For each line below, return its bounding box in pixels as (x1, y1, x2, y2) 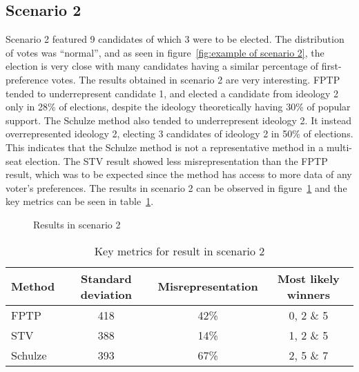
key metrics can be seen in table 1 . (6, 194, 154, 208)
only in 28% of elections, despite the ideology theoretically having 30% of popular (6, 99, 351, 114)
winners (287, 286, 330, 302)
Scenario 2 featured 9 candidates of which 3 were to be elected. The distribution (6, 32, 345, 46)
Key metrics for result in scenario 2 (94, 242, 265, 259)
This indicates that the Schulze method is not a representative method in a (6, 139, 324, 154)
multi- (327, 139, 353, 154)
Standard (81, 270, 132, 286)
